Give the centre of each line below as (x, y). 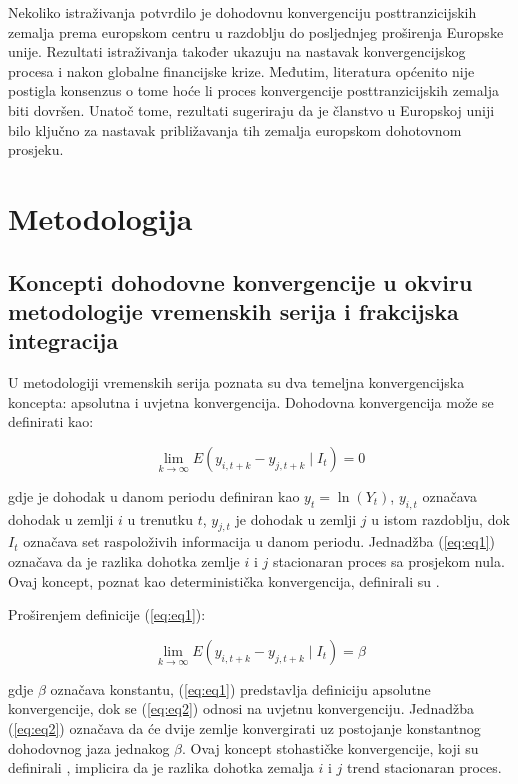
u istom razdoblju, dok (440, 518)
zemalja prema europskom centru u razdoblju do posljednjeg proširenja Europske (256, 31)
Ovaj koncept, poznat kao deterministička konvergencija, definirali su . (224, 580)
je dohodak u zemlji (296, 518)
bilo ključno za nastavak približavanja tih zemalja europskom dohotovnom (235, 129)
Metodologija (100, 217)
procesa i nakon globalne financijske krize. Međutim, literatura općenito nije (241, 70)
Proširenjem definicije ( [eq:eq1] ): (107, 614)
